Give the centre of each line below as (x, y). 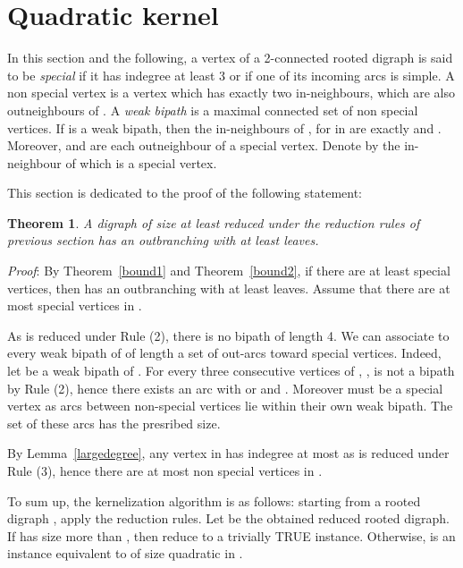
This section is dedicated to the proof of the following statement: (185, 193)
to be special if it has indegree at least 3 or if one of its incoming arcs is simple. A (231, 75)
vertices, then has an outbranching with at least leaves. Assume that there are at (229, 288)
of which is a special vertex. (141, 162)
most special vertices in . (75, 305)
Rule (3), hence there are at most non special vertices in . (165, 471)
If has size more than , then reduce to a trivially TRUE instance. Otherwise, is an (231, 535)
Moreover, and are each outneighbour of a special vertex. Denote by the (204, 145)
